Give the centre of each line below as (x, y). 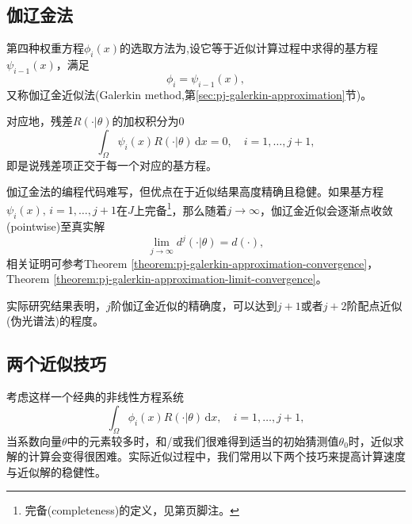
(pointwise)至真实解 (56, 226)
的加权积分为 (145, 121)
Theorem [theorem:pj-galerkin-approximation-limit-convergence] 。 (167, 279)
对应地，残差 (40, 121)
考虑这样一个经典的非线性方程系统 (95, 397)
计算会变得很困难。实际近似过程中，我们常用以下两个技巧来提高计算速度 (217, 456)
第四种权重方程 (45, 48)
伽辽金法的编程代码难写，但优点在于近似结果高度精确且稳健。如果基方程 (195, 191)
